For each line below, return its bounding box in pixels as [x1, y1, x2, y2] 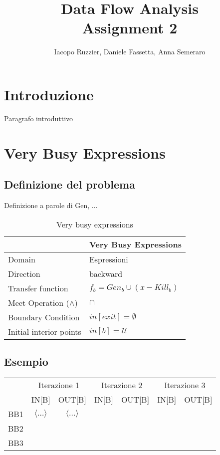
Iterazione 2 [101, 379, 143, 391]
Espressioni [89, 253, 128, 265]
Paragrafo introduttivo [4, 113, 73, 123]
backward [89, 267, 123, 279]
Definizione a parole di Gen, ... [4, 200, 98, 211]
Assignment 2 [82, 17, 178, 38]
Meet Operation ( [8, 296, 69, 308]
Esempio [4, 354, 48, 369]
